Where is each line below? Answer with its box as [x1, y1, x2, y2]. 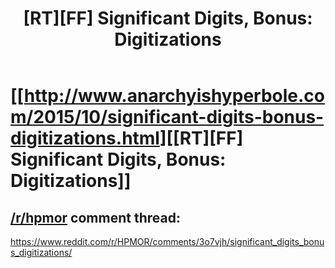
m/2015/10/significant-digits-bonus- [10, 106, 325, 129]
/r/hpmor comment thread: [10, 209, 181, 226]
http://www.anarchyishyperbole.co [23, 85, 325, 107]
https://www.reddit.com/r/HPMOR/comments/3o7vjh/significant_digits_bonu [10, 236, 325, 247]
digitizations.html [10, 127, 160, 150]
